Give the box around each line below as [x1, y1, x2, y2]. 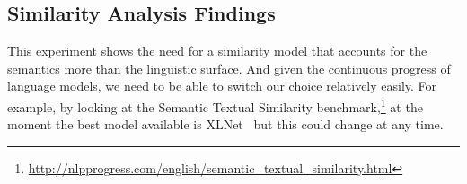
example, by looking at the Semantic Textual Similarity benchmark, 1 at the [7, 94, 423, 116]
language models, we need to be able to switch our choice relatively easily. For [7, 76, 437, 95]
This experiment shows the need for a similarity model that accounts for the [7, 41, 427, 60]
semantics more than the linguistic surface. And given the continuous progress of [7, 58, 451, 77]
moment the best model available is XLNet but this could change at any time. [7, 115, 444, 134]
